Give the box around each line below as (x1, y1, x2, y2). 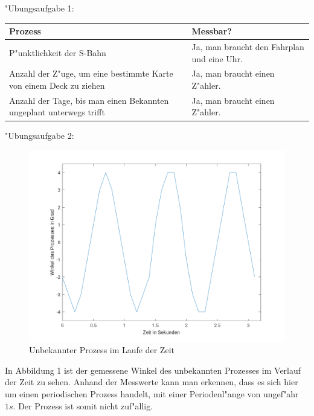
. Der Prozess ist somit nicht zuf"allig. (13, 399, 153, 412)
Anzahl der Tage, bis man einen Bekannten (9, 94, 169, 106)
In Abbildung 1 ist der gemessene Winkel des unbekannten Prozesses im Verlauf (5, 363, 301, 376)
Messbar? (191, 25, 232, 37)
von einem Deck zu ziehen (9, 78, 105, 91)
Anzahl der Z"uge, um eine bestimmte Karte (9, 67, 173, 80)
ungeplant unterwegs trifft (9, 106, 105, 118)
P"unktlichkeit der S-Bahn (9, 46, 106, 59)
